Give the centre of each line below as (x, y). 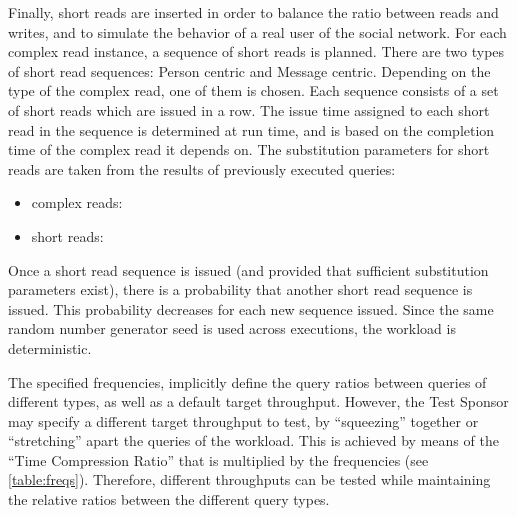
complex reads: (77, 202)
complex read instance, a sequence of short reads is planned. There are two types (256, 51)
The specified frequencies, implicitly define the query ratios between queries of (247, 381)
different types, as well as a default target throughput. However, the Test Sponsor (258, 401)
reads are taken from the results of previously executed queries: (202, 168)
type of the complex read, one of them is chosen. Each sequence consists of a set (253, 90)
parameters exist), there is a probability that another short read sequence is (240, 289)
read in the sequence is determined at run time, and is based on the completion (251, 129)
